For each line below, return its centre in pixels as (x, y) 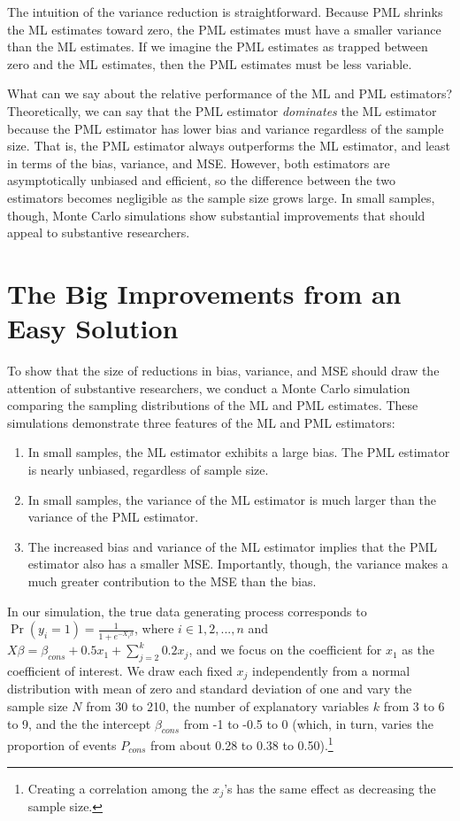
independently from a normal (331, 670)
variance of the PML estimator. (113, 517)
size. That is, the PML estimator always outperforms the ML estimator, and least (229, 146)
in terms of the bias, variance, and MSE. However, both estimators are (199, 163)
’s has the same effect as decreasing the (330, 788)
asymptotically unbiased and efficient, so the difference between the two (201, 180)
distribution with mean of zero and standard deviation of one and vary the (210, 689)
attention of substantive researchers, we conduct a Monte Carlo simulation (209, 387)
